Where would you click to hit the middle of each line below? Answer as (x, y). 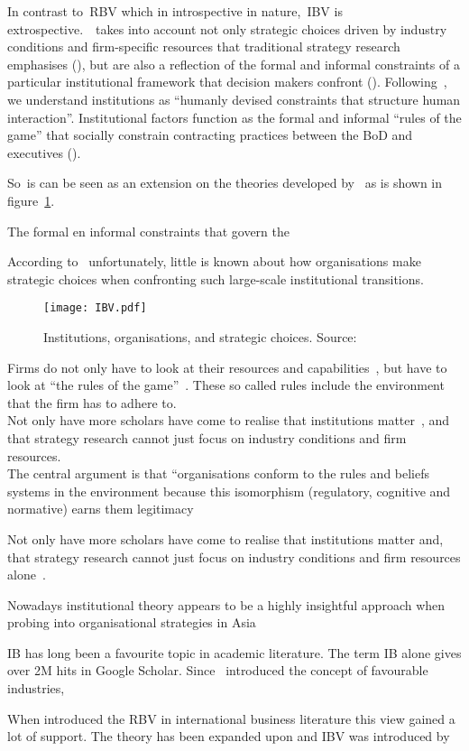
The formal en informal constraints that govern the (148, 231)
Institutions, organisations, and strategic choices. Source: (200, 336)
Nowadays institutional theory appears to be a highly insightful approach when (226, 604)
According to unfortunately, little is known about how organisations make (214, 261)
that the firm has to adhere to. (92, 402)
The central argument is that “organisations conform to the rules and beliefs (219, 473)
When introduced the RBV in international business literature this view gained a (231, 718)
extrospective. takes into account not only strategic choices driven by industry (227, 28)
